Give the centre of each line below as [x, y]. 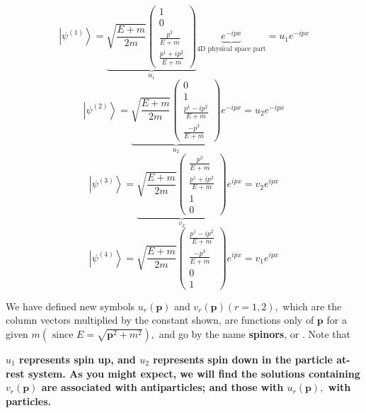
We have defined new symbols [70, 306]
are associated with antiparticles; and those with [162, 387]
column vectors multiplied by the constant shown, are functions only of [160, 320]
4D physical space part [231, 49]
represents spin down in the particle [243, 359]
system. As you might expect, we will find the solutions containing [194, 373]
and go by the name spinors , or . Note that [255, 333]
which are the [312, 306]
